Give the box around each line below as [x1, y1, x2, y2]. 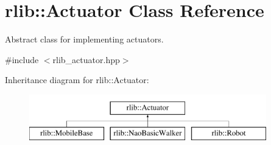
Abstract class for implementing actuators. [5, 33, 164, 46]
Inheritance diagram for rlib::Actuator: [5, 73, 149, 86]
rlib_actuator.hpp [52, 53, 120, 66]
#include [5, 53, 39, 66]
